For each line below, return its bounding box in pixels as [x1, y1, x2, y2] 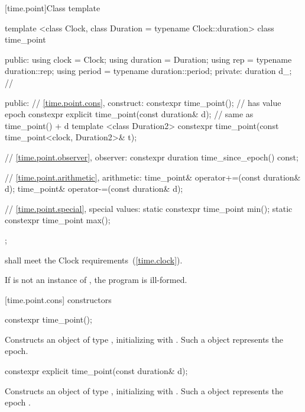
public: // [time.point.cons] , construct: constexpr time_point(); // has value [5, 96, 281, 108]
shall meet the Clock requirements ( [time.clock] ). [5, 253, 183, 266]
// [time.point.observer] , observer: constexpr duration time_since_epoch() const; [5, 150, 298, 163]
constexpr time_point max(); [5, 214, 111, 226]
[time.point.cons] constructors [5, 293, 112, 305]
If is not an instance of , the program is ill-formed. [5, 273, 187, 286]
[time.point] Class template [5, 2, 100, 14]
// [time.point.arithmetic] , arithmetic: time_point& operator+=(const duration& [5, 170, 301, 183]
